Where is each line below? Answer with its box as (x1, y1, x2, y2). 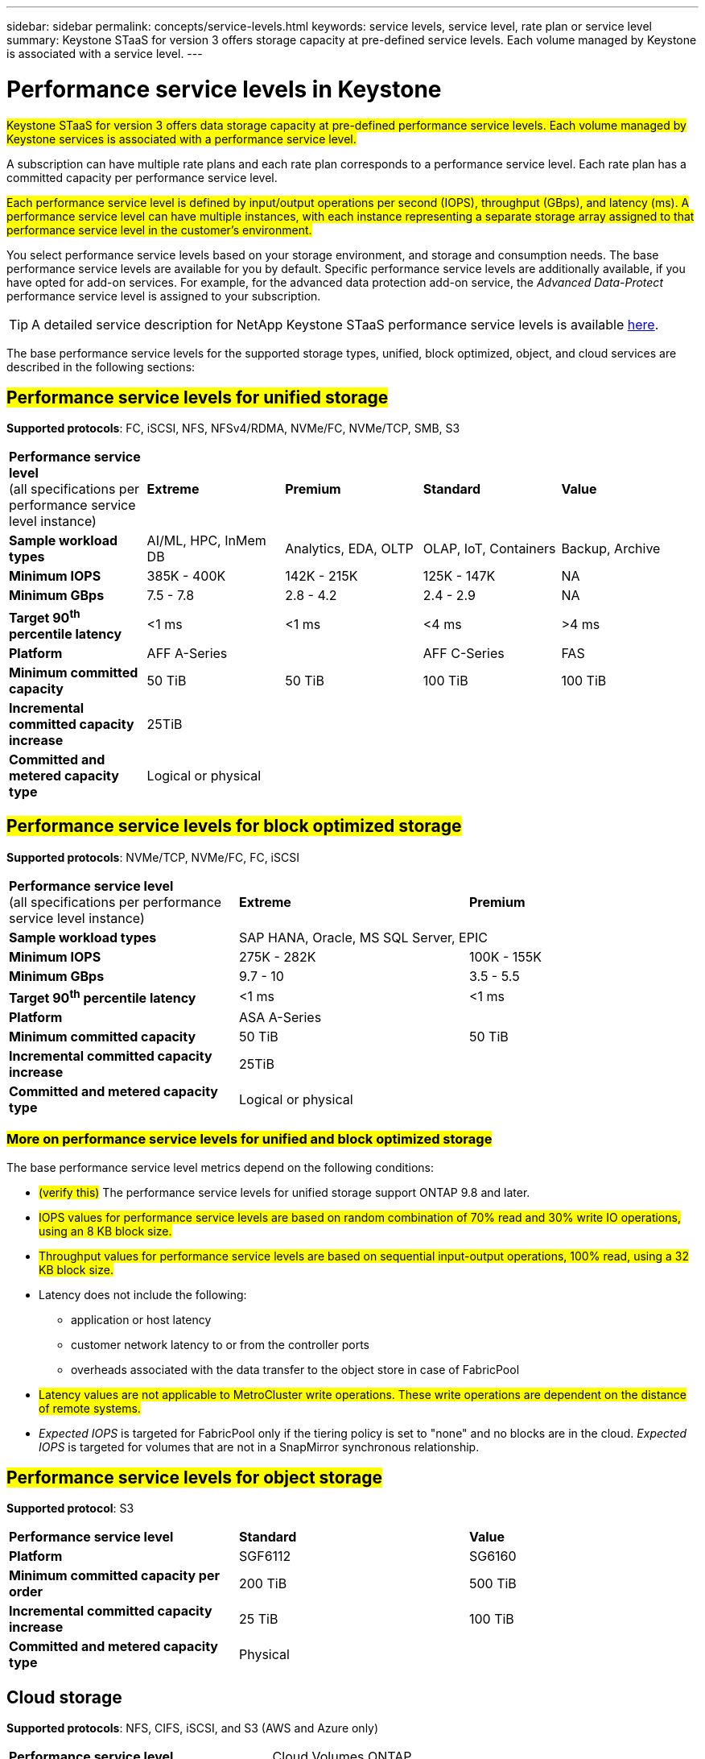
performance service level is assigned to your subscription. (6, 288, 321, 303)
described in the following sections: (6, 359, 196, 374)
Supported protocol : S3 (6, 1501, 134, 1516)
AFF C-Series (423, 644, 505, 661)
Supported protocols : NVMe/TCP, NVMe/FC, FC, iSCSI (6, 850, 299, 864)
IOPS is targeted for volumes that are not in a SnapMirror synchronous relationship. (39, 1439, 480, 1454)
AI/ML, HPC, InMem (146, 532, 266, 549)
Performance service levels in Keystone (6, 75, 442, 103)
